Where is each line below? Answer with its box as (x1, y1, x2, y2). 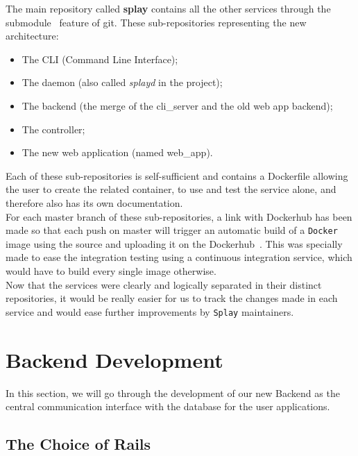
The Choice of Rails (6, 433, 151, 455)
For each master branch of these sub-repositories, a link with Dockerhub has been (6, 209, 352, 223)
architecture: (6, 28, 59, 43)
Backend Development (6, 345, 223, 373)
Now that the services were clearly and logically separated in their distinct (6, 277, 322, 292)
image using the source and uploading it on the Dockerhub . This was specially (6, 236, 343, 251)
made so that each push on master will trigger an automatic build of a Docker (6, 223, 338, 237)
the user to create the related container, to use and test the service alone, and (6, 182, 336, 196)
